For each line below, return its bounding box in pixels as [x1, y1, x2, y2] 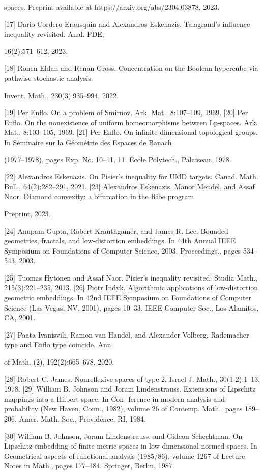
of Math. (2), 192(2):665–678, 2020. [4, 356, 114, 367]
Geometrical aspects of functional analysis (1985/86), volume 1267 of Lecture [4, 450, 245, 461]
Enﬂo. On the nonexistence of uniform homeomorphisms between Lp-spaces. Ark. [4, 117, 258, 127]
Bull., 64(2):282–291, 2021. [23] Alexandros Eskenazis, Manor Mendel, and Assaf [4, 181, 255, 191]
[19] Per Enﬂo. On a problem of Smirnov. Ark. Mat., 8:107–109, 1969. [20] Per [4, 107, 248, 118]
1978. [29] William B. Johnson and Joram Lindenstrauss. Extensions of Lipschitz [4, 383, 256, 394]
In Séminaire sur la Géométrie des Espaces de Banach [4, 136, 172, 147]
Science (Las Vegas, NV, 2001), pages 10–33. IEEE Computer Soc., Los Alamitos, [4, 302, 259, 313]
